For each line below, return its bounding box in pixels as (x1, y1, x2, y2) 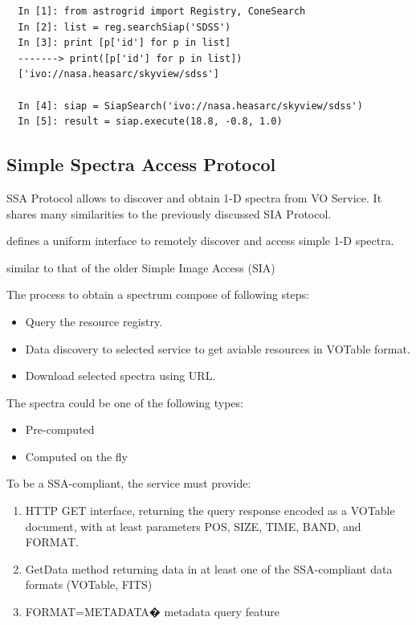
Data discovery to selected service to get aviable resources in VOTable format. (25, 340, 410, 357)
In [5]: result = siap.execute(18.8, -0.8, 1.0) (18, 116, 283, 128)
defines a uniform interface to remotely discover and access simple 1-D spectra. (6, 232, 394, 249)
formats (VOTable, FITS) (25, 576, 153, 593)
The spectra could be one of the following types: (6, 394, 243, 411)
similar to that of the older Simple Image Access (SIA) (6, 259, 275, 276)
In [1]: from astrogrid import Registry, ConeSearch (18, 6, 306, 17)
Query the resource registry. (25, 312, 163, 329)
